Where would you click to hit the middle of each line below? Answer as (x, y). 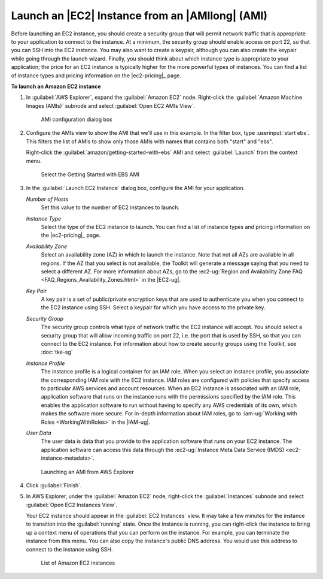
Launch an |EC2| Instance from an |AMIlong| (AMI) (139, 16)
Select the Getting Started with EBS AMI (90, 174)
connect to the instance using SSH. (69, 549)
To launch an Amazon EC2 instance (56, 86)
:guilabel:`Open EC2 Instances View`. (72, 505)
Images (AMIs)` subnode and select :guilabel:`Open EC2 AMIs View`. (111, 105)
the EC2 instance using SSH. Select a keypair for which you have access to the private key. (153, 307)
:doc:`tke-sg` (57, 352)
